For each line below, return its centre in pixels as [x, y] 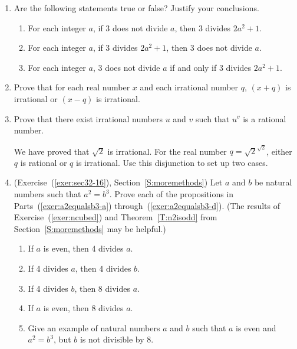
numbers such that [47, 194]
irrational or [36, 98]
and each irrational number [189, 87]
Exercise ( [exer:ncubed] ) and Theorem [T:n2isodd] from [115, 217]
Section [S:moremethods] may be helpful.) [90, 228]
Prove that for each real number [72, 87]
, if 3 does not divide [130, 27]
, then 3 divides [203, 27]
